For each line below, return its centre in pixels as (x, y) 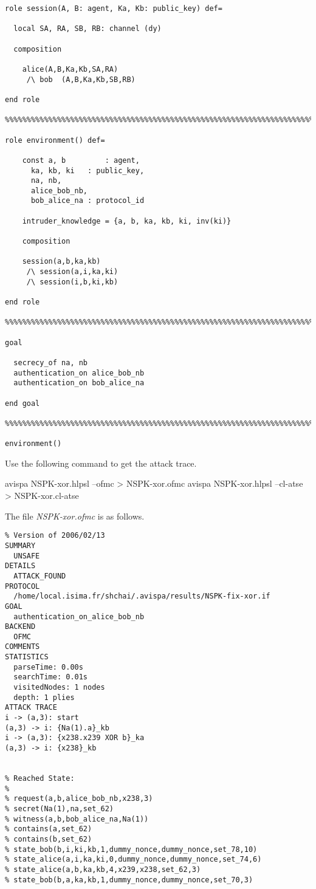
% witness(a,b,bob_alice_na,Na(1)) (77, 819)
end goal (22, 403)
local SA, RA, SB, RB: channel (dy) (88, 29)
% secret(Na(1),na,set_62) (59, 808)
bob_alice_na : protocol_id (88, 201)
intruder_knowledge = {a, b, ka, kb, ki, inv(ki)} (127, 221)
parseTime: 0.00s (48, 667)
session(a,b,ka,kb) (61, 262)
